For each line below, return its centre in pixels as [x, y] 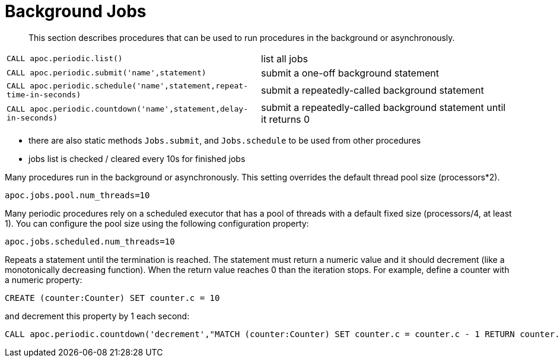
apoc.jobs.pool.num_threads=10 [77, 195]
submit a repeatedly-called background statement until [384, 107]
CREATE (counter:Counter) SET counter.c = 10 [112, 298]
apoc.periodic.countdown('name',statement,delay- [139, 109]
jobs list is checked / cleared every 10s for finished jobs [137, 158]
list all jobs [284, 58]
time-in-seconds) [44, 94]
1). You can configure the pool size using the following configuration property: [157, 223]
